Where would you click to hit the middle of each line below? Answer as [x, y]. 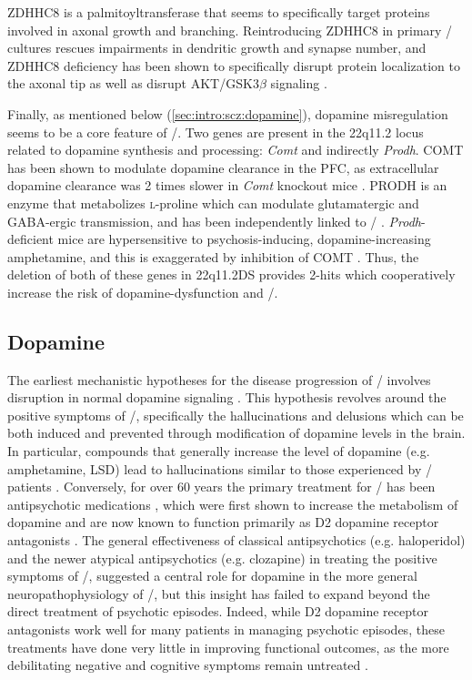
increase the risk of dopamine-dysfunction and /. [143, 292]
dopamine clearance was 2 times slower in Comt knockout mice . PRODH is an [227, 185]
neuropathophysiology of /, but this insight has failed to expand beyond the [219, 593]
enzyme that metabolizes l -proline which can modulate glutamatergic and [213, 203]
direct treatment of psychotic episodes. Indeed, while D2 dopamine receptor [218, 611]
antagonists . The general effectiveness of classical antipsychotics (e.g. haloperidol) [236, 540]
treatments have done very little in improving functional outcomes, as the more [228, 647]
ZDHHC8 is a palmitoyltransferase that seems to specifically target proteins [219, 12]
